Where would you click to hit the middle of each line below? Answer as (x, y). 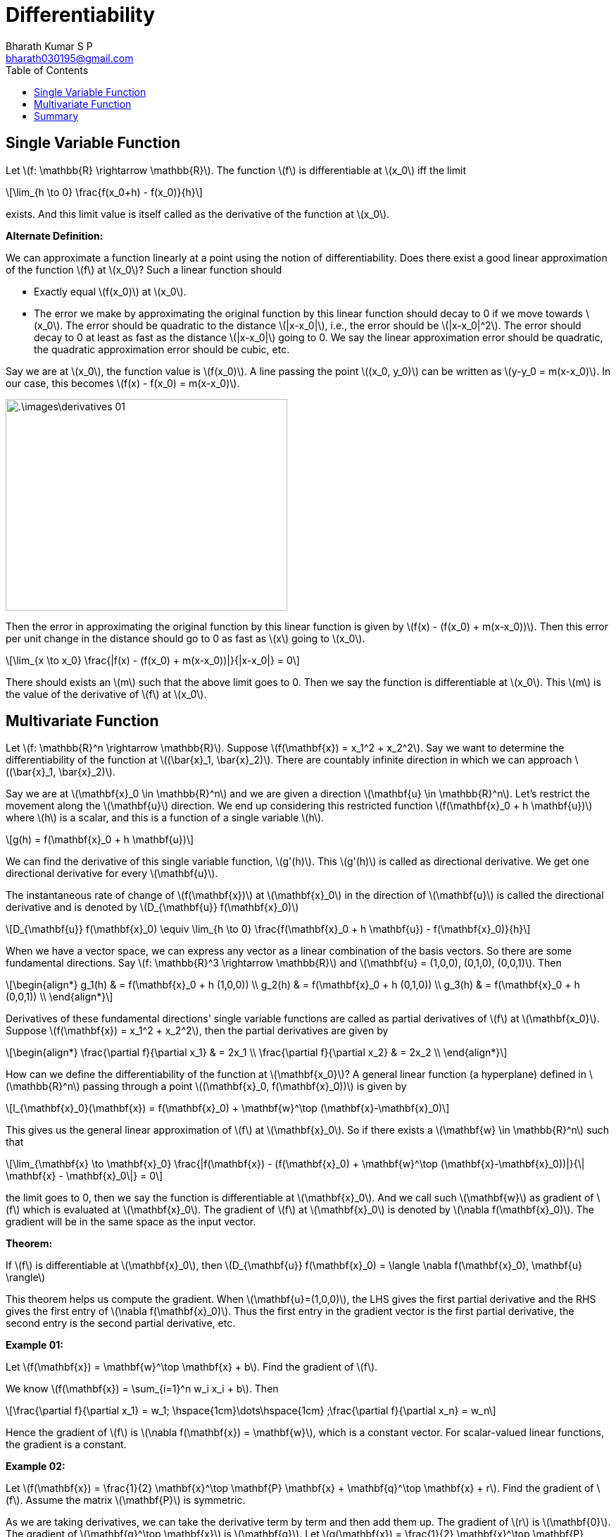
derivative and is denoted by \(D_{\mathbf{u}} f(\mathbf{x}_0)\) (152, 907)
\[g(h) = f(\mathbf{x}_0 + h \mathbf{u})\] (100, 840)
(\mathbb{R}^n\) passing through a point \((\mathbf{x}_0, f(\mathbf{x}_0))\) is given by (206, 1086)
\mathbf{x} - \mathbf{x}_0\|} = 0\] (84, 1176)
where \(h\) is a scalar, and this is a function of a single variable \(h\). (165, 818)
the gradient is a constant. (66, 1445)
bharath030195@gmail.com (70, 58)
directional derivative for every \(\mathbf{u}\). (112, 874)
